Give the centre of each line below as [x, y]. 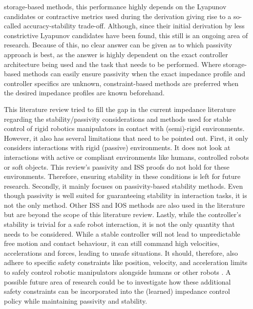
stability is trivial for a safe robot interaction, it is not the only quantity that [119, 224]
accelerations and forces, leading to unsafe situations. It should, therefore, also [121, 253]
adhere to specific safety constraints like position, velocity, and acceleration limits [126, 262]
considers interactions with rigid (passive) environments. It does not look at [117, 147]
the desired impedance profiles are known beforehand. [84, 93]
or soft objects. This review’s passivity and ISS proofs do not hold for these [117, 166]
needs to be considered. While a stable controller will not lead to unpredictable [122, 233]
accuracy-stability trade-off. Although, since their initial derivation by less [134, 26]
